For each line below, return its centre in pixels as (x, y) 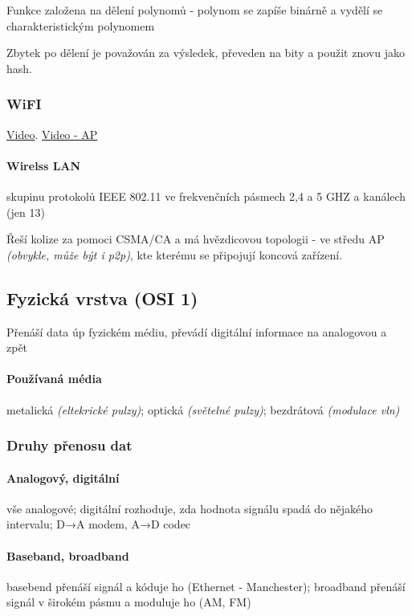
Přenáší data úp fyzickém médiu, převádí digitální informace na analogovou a (197, 331)
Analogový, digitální (63, 477)
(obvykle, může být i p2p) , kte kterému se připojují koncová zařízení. (175, 254)
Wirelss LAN (44, 165)
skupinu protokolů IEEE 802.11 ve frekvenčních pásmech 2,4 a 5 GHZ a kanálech (206, 196)
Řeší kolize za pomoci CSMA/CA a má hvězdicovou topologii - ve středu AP (196, 239)
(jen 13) (26, 212)
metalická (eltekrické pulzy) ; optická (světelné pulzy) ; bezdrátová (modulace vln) (203, 409)
